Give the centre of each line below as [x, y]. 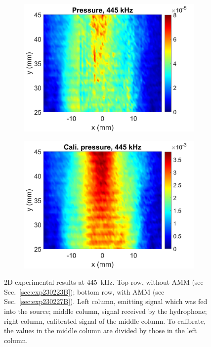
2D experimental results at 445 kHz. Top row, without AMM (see [104, 282]
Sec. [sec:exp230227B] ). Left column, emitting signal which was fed [106, 301]
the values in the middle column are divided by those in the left [101, 330]
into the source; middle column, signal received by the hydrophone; [105, 311]
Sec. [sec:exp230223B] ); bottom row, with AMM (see [84, 291]
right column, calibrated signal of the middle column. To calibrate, [105, 321]
